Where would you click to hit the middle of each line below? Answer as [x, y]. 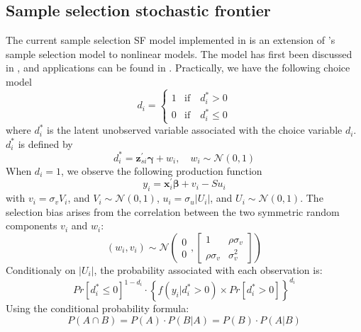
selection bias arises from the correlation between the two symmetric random [173, 211]
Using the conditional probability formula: [98, 308]
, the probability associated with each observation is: [208, 269]
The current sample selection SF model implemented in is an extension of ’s [171, 40]
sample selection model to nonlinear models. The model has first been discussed [179, 53]
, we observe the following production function [161, 170]
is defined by [45, 143]
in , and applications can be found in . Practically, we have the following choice [178, 68]
